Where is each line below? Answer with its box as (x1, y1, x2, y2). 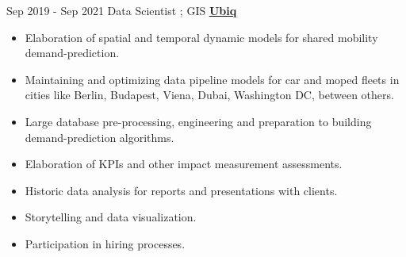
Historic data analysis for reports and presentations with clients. (25, 182, 338, 198)
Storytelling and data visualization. (25, 209, 197, 225)
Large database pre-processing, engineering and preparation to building (25, 113, 372, 129)
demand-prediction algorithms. (25, 128, 174, 145)
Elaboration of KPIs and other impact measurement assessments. (25, 155, 343, 172)
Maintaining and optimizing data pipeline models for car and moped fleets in (25, 71, 400, 87)
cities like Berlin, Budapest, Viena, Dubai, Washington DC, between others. (25, 86, 394, 103)
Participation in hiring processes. (25, 235, 186, 251)
